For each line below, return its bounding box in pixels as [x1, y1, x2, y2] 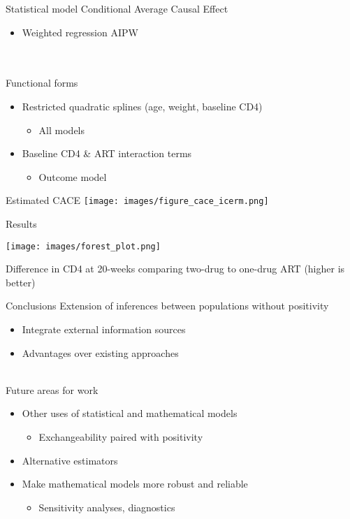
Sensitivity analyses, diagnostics [38, 499, 175, 514]
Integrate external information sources [22, 322, 186, 337]
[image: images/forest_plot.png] [6, 241, 161, 251]
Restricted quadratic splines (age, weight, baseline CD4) [22, 98, 263, 113]
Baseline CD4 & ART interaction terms [22, 146, 192, 161]
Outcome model [38, 169, 107, 184]
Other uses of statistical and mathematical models [22, 406, 238, 421]
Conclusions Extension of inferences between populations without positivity [6, 298, 329, 313]
